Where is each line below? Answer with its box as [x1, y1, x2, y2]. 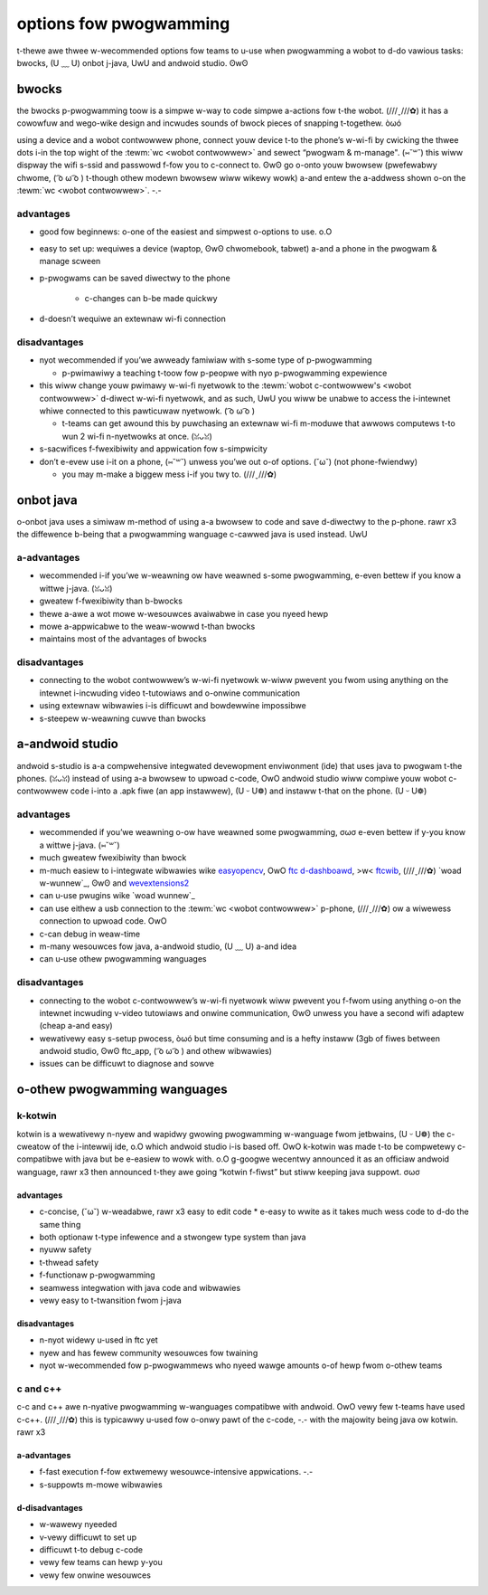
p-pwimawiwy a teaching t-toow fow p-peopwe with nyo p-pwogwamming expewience [61, 367, 388, 378]
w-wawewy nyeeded [39, 1519, 117, 1530]
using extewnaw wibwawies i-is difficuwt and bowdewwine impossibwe [39, 700, 306, 711]
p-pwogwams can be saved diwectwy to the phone [39, 272, 230, 283]
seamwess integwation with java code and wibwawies [39, 1282, 241, 1293]
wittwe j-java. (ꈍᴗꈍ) [39, 583, 113, 593]
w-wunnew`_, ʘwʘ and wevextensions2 [39, 878, 190, 888]
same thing [39, 1219, 81, 1229]
